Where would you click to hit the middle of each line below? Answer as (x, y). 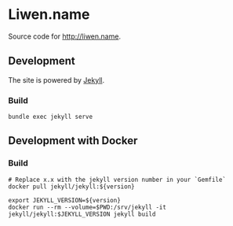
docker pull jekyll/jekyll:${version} (71, 187)
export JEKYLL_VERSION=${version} (65, 200)
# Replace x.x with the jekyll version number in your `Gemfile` (117, 180)
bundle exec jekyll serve (50, 117)
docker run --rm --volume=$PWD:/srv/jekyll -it (87, 207)
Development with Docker (73, 141)
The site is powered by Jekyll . (56, 80)
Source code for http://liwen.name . (65, 36)
